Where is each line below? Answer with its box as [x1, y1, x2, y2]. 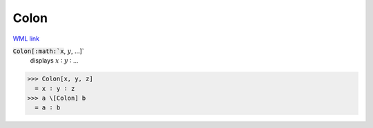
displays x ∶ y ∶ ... [30, 56, 79, 65]
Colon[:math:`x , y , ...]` [12, 47, 84, 55]
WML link [12, 34, 40, 43]
